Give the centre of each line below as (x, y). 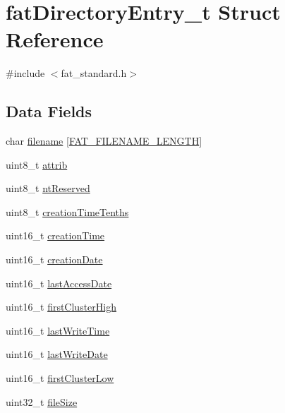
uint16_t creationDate (54, 259)
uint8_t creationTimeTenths (67, 211)
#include (25, 73)
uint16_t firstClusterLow (60, 378)
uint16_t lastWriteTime (58, 330)
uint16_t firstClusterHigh (61, 307)
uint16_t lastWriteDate (57, 354)
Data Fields (49, 111)
